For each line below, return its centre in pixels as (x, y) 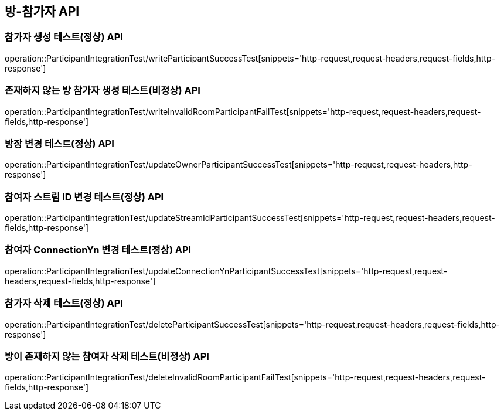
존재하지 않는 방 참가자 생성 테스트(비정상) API (103, 91)
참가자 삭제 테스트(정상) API (64, 303)
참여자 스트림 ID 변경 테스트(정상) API (84, 197)
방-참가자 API (42, 11)
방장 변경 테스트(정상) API (59, 143)
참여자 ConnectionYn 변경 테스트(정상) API (98, 250)
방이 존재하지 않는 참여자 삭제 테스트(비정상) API (107, 356)
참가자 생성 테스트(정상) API (64, 37)
